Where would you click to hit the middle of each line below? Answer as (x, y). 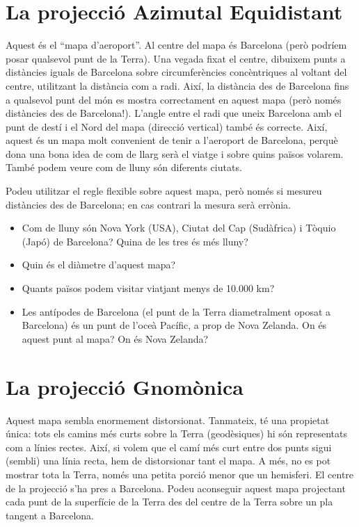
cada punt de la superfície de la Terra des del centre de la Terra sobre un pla (169, 502)
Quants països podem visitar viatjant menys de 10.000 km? (148, 288)
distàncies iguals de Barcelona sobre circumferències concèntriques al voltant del (176, 72)
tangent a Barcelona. (50, 515)
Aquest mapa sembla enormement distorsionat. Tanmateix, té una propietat (168, 420)
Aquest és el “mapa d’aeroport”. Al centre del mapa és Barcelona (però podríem (176, 45)
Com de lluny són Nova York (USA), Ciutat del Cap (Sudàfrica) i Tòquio (179, 228)
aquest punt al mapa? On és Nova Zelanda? (115, 338)
